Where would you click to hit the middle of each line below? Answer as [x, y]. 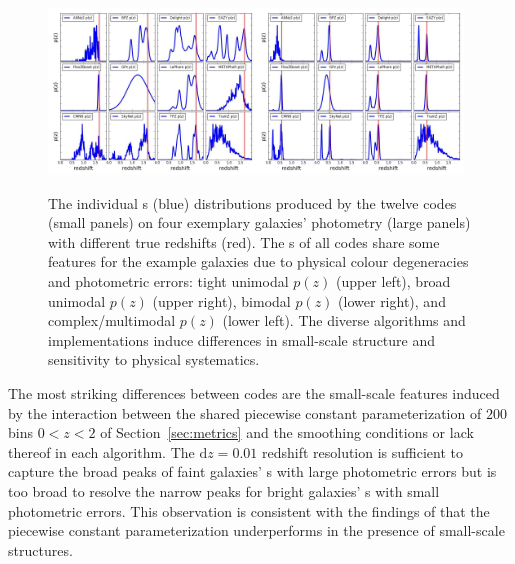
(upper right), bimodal [221, 300]
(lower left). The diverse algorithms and [344, 320]
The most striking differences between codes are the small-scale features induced [254, 392]
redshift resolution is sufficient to [362, 451]
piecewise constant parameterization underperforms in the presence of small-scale [256, 530]
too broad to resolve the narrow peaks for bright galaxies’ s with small [224, 490]
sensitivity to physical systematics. [154, 359]
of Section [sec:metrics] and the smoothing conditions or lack [287, 432]
